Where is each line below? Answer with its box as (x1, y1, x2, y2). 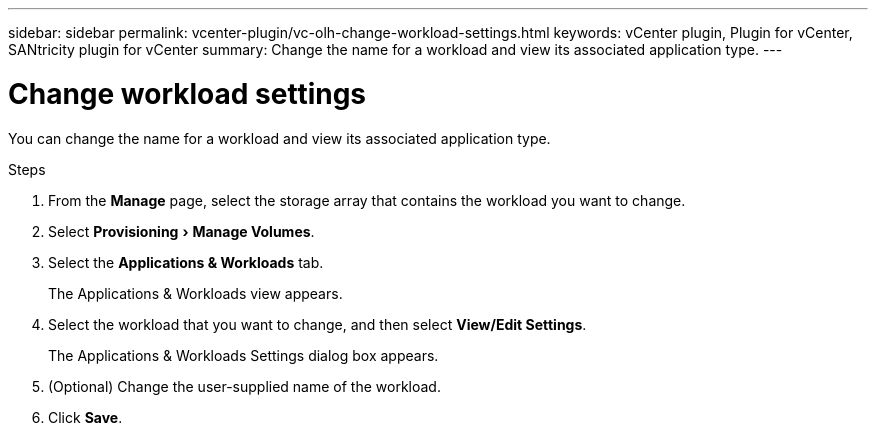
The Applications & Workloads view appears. (48, 284, 343, 302)
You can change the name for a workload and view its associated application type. (8, 129, 551, 147)
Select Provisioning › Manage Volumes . (48, 222, 315, 240)
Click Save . (48, 408, 123, 426)
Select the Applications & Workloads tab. (48, 253, 324, 271)
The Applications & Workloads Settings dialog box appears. (48, 346, 439, 364)
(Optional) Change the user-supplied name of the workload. (48, 377, 441, 395)
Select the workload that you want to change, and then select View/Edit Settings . (48, 315, 587, 333)
